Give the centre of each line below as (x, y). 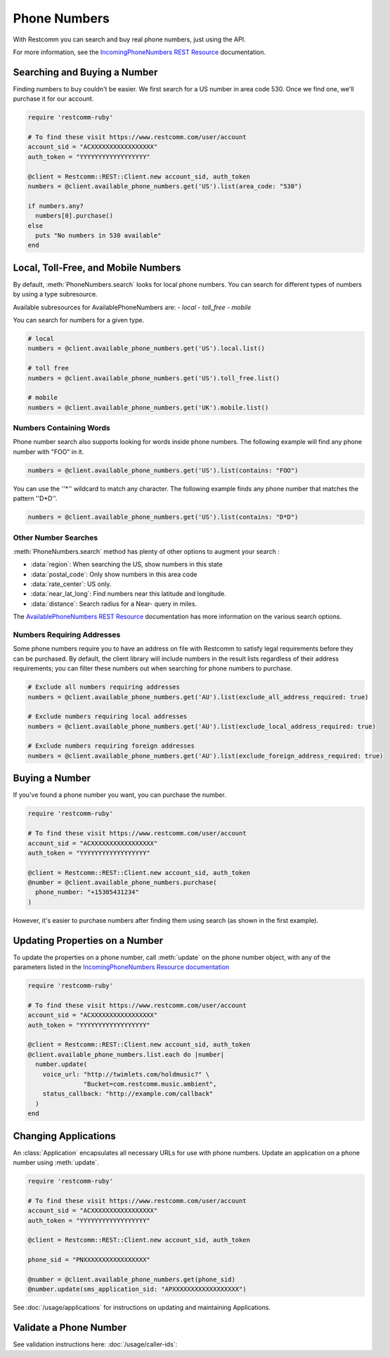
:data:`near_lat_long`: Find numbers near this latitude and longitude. (128, 594)
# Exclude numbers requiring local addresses (108, 716)
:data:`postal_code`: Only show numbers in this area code (114, 574)
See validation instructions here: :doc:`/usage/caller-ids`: (95, 1344)
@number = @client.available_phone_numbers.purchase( (122, 883)
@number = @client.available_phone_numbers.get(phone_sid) (131, 1279)
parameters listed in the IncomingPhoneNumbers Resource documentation (121, 967)
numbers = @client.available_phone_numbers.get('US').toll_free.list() (154, 378)
